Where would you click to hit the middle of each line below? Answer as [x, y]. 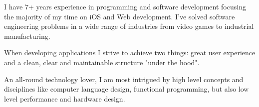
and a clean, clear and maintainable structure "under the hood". [102, 62]
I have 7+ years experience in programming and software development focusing [125, 6]
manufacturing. [27, 36]
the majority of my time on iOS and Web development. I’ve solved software [120, 16]
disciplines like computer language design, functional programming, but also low [127, 89]
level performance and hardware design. [65, 98]
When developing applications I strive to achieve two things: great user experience [130, 53]
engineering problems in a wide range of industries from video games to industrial [129, 26]
